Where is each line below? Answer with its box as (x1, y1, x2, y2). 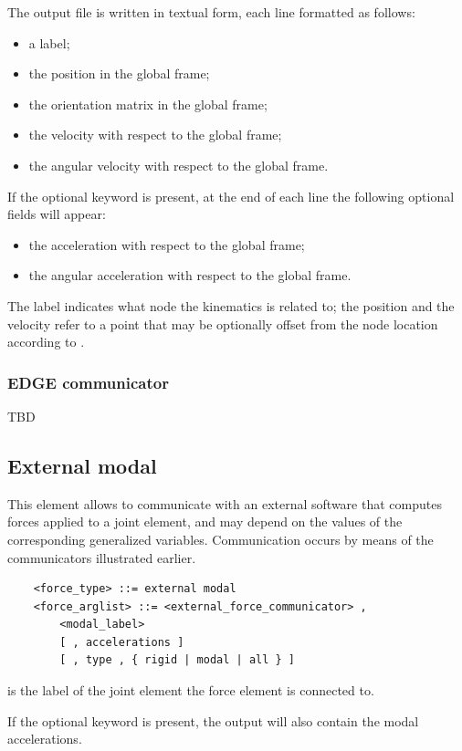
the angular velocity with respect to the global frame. (28, 155, 329, 174)
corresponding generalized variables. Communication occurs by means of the (7, 529, 434, 548)
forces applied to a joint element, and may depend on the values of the (7, 512, 403, 531)
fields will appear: (7, 204, 106, 224)
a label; (28, 33, 70, 52)
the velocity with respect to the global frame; (28, 125, 282, 144)
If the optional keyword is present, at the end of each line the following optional (7, 186, 455, 205)
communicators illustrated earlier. (7, 548, 196, 567)
